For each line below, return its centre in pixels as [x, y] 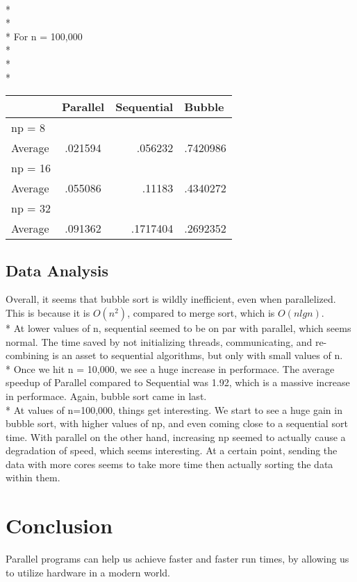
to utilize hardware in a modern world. [88, 572]
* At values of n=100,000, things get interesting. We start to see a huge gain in [174, 409]
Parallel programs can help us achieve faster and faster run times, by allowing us [177, 559]
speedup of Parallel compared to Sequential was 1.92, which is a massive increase [178, 382]
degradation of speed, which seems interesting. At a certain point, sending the [172, 450]
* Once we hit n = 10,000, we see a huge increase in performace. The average [170, 368]
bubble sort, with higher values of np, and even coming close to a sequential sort [177, 423]
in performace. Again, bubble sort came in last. [106, 396]
